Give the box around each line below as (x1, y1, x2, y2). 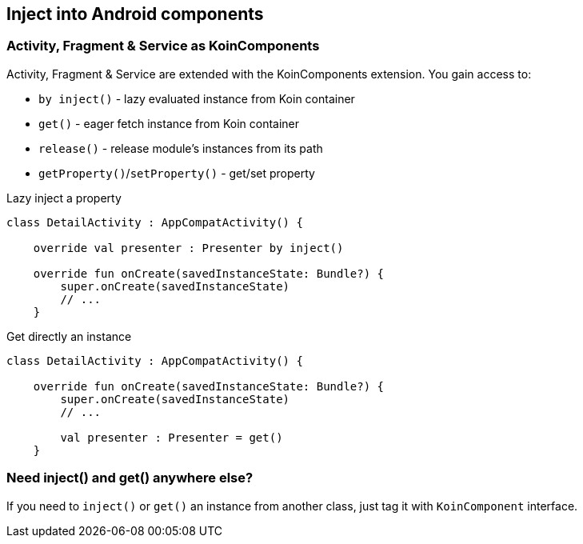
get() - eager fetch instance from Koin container (38, 116, 300, 130)
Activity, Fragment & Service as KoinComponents (6, 38, 320, 54)
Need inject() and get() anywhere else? (6, 470, 254, 486)
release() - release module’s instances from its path (38, 141, 323, 155)
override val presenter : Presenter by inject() (33, 241, 344, 254)
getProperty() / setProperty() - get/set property (38, 166, 315, 180)
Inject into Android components (6, 4, 264, 24)
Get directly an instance (6, 329, 132, 343)
